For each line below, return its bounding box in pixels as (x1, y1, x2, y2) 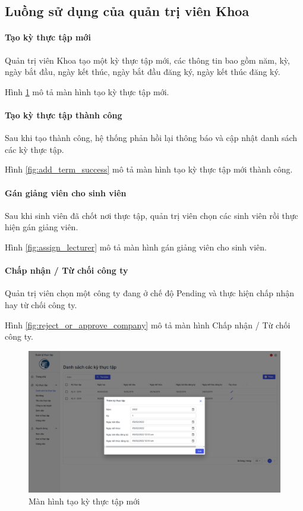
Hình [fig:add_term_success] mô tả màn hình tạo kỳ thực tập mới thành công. (5, 163, 293, 175)
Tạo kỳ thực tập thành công (5, 108, 122, 121)
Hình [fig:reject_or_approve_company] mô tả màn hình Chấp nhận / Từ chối (5, 318, 291, 331)
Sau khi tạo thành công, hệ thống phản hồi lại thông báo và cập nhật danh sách (5, 131, 298, 144)
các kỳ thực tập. (5, 143, 64, 155)
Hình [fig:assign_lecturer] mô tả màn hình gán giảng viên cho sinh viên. (5, 240, 267, 253)
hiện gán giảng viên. (5, 221, 78, 233)
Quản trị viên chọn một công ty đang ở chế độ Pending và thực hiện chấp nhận (5, 287, 295, 299)
